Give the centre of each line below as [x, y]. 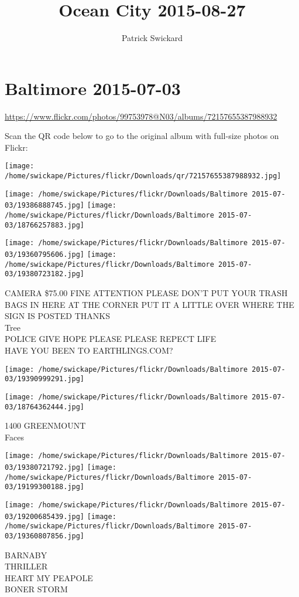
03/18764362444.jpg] [45, 407]
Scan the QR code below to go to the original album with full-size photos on [142, 136]
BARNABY [26, 554]
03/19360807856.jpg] [45, 536]
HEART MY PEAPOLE [49, 577]
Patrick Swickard [152, 38]
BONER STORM [36, 589]
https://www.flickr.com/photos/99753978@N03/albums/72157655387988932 [141, 116]
